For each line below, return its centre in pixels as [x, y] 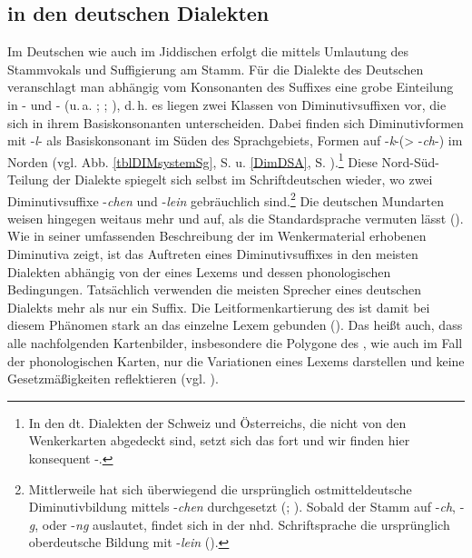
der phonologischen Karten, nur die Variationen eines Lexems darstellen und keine [236, 360]
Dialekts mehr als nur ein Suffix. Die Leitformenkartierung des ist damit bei [219, 307]
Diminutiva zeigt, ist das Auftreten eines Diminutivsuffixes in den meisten [213, 254]
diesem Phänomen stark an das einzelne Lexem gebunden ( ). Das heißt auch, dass [235, 325]
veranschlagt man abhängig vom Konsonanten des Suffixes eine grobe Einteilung [231, 87]
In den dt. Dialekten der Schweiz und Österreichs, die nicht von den [217, 422]
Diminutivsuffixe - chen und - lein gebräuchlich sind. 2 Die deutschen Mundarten [226, 199]
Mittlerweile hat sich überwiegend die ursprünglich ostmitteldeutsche [220, 488]
